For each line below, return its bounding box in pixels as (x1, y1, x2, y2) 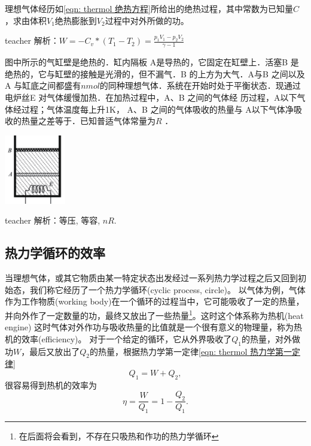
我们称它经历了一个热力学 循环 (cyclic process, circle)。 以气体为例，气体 (29, 283, 306, 296)
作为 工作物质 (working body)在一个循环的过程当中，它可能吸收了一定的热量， (5, 295, 304, 308)
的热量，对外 (241, 332, 292, 345)
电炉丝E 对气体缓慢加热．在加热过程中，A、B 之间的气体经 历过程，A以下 (5, 91, 297, 104)
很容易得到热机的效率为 (5, 378, 97, 391)
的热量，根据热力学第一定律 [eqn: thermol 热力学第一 (89, 345, 292, 357)
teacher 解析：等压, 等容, (5, 214, 100, 227)
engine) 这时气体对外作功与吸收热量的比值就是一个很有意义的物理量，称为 (5, 321, 294, 333)
